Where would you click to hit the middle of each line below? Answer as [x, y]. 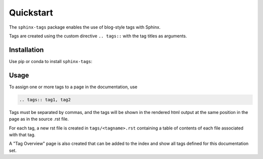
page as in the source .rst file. [39, 119]
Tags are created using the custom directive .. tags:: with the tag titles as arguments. [98, 36]
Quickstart [31, 13]
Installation [26, 50]
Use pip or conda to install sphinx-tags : [51, 61]
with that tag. [22, 135]
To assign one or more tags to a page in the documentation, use [73, 87]
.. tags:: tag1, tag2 [45, 100]
